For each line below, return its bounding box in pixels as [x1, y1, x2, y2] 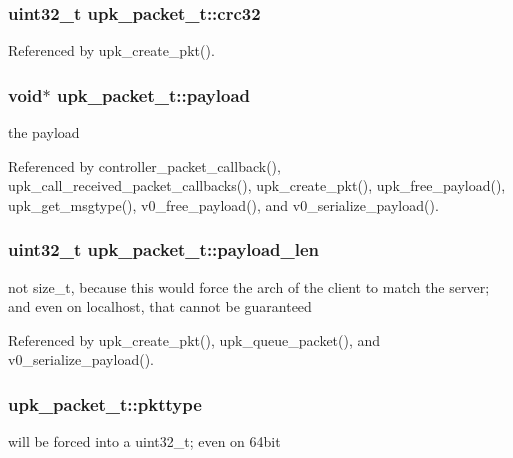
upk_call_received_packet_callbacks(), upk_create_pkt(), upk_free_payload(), [8, 175, 506, 196]
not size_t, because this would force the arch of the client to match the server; [8, 276, 490, 297]
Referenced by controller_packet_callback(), [8, 155, 281, 176]
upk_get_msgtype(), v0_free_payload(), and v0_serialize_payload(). [8, 194, 439, 215]
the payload [8, 122, 80, 143]
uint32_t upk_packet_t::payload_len [8, 237, 320, 262]
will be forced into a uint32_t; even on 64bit [8, 431, 281, 452]
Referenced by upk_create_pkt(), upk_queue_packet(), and [8, 329, 381, 350]
